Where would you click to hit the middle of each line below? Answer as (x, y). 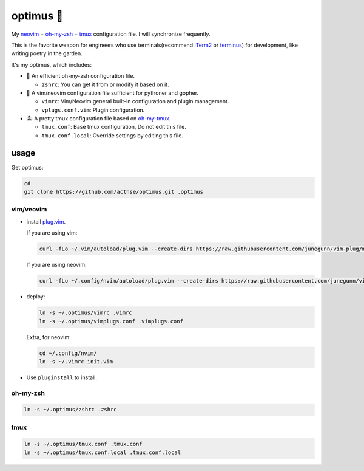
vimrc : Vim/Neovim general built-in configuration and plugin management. (135, 101)
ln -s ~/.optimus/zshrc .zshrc (71, 410)
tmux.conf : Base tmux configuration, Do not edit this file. (114, 127)
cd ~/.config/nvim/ (68, 353)
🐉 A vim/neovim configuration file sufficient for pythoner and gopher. (113, 93)
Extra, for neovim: (49, 337)
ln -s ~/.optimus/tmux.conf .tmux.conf (83, 444)
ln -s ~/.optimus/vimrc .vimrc (86, 313)
